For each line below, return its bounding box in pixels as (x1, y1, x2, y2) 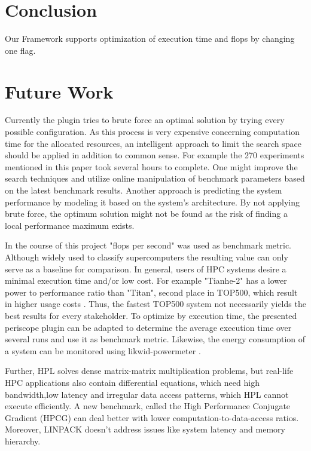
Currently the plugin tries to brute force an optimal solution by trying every (5, 113, 285, 126)
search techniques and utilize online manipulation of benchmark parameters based (5, 172, 305, 185)
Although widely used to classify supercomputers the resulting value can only (5, 250, 288, 263)
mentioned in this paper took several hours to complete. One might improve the (5, 160, 298, 173)
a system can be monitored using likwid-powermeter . (5, 344, 201, 357)
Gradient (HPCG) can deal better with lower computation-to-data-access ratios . (5, 411, 299, 424)
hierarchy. (5, 434, 41, 447)
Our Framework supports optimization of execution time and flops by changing (5, 32, 295, 45)
